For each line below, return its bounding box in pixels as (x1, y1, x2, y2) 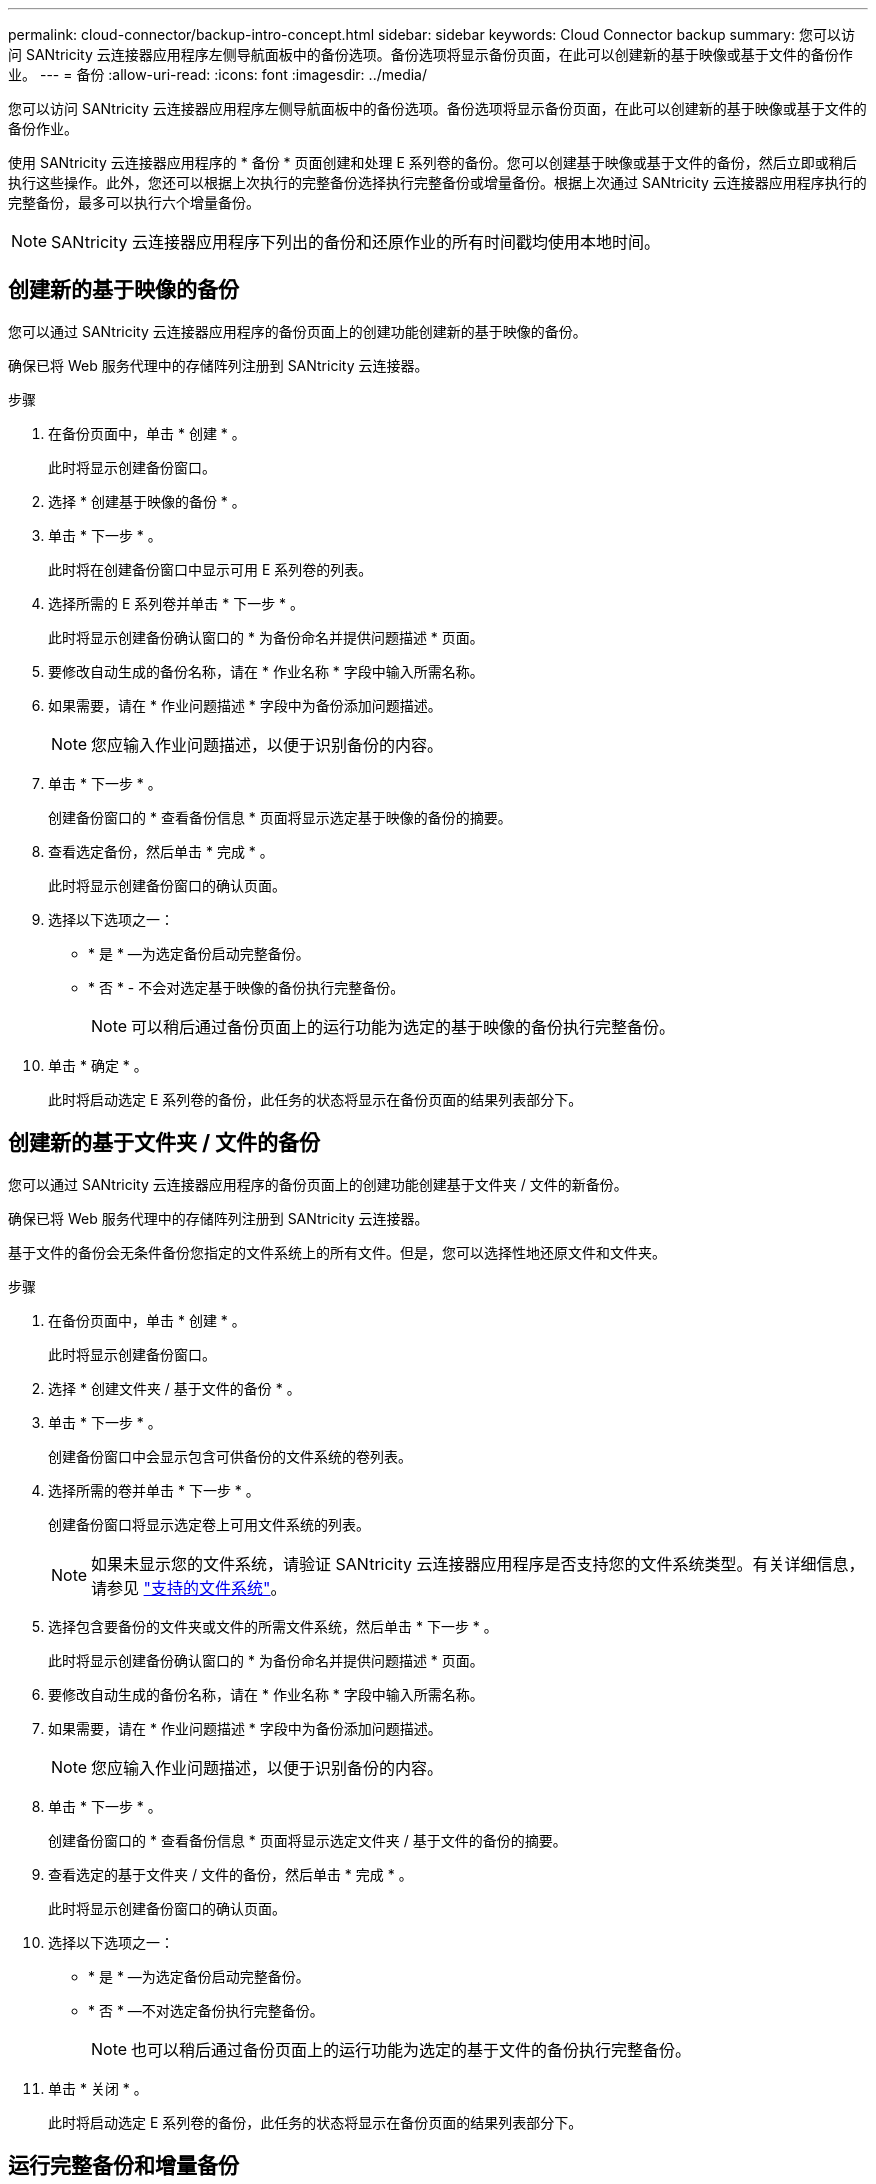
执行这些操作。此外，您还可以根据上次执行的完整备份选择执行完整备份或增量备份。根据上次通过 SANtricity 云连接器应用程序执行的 (8, 174, 867, 191)
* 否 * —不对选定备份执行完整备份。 (88, 2001, 324, 2019)
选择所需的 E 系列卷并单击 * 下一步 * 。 (48, 594, 305, 612)
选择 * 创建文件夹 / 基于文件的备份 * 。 (48, 1379, 301, 1397)
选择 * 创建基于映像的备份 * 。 (48, 492, 246, 510)
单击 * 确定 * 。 (48, 1056, 148, 1074)
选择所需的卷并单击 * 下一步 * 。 (48, 1481, 260, 1499)
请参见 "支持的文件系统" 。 (91, 1577, 287, 1598)
